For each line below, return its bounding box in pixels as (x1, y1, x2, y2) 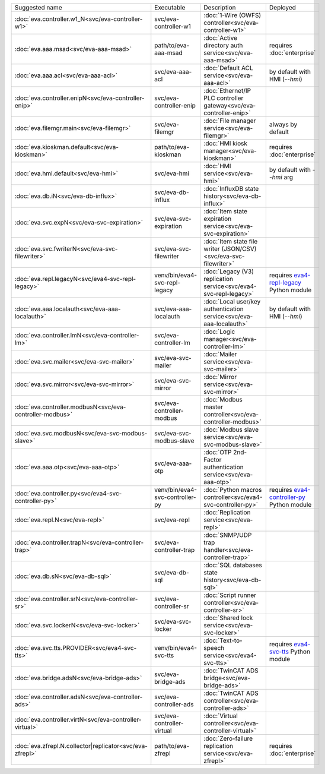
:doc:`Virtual (203, 712, 238, 720)
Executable (154, 4, 186, 11)
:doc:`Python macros (203, 486, 262, 494)
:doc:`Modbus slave (203, 425, 259, 434)
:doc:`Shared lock (203, 614, 253, 622)
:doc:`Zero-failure (203, 734, 253, 743)
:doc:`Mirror (203, 373, 237, 381)
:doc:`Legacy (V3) (203, 267, 254, 276)
